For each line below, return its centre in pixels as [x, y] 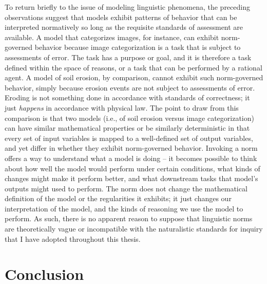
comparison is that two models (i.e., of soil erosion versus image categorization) [129, 118]
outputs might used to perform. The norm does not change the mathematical [126, 188]
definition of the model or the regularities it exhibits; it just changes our [118, 198]
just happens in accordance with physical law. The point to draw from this [122, 107]
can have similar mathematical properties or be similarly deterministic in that [127, 128]
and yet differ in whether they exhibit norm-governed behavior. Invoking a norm [131, 148]
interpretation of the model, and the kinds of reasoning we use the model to [124, 208]
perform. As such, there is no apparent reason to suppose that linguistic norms [129, 218]
